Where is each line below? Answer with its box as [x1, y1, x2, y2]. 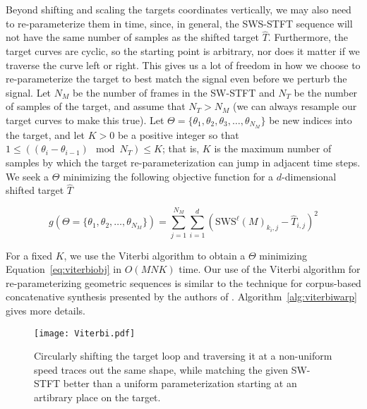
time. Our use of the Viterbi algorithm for [179, 262, 361, 276]
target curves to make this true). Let [6, 112, 164, 127]
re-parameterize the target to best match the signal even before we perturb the [6, 71, 347, 86]
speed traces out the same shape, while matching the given [34, 362, 289, 377]
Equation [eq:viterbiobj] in [6, 262, 122, 276]
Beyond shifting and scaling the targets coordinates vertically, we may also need [6, 2, 351, 16]
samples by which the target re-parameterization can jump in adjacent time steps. [6, 155, 361, 170]
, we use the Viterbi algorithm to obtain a [64, 248, 246, 262]
